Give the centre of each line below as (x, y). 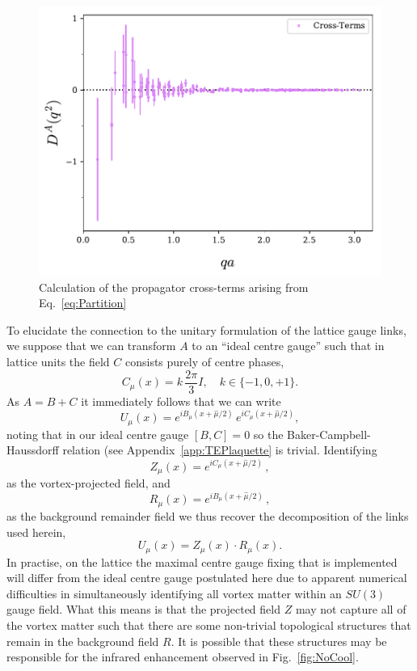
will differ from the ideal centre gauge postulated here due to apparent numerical (207, 578)
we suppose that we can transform (91, 346)
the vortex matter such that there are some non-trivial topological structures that (209, 625)
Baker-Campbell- (329, 434)
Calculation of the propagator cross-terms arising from (174, 287)
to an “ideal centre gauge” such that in (288, 346)
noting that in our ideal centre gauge (98, 434)
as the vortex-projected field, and (88, 483)
